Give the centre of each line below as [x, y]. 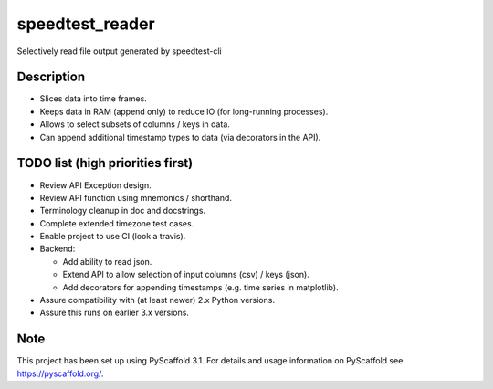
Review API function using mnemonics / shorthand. [136, 197]
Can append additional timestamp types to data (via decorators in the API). [180, 137]
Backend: [58, 249]
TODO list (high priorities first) [105, 163]
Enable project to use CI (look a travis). [113, 237]
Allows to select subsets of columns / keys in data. [135, 124]
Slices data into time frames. [94, 99]
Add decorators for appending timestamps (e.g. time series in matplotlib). [200, 287]
